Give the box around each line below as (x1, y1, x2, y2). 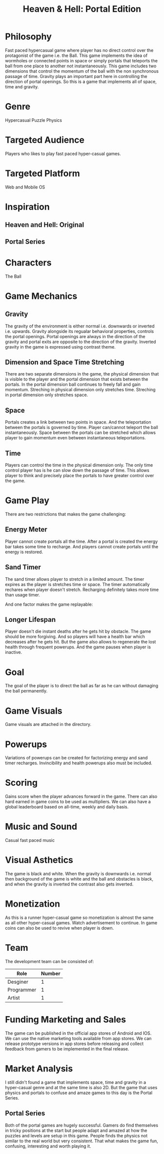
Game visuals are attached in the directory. (5, 722, 92, 727)
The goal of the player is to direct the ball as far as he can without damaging (5, 683, 159, 689)
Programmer (7, 986, 37, 993)
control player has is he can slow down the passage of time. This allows (5, 467, 150, 473)
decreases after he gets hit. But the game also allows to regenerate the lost (5, 639, 156, 645)
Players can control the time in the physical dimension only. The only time (5, 462, 153, 468)
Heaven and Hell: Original (5, 221, 84, 229)
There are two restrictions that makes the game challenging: (5, 511, 126, 517)
